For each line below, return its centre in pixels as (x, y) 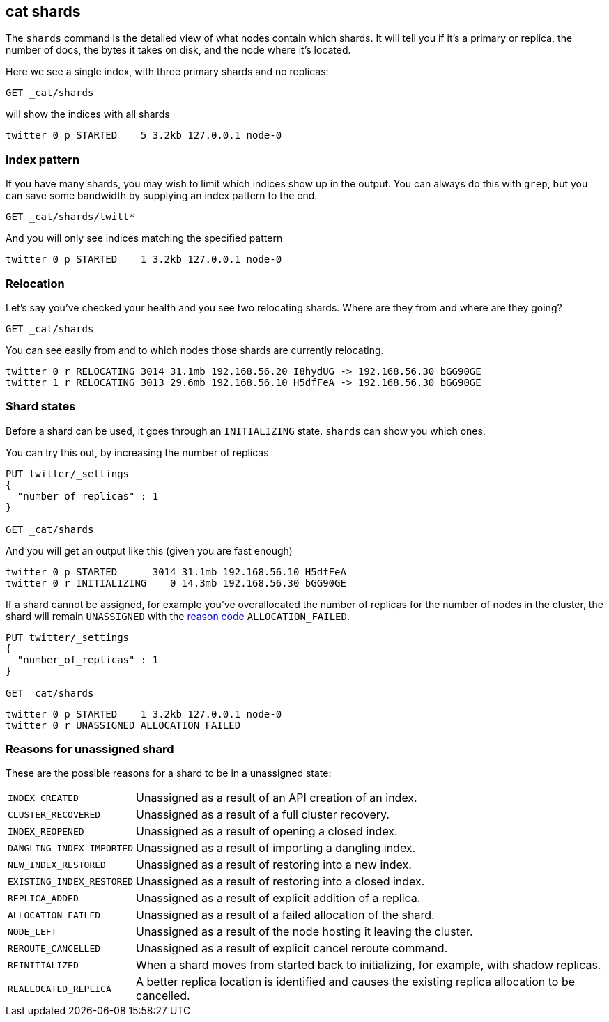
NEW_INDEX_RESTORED (57, 865)
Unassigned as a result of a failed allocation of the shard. (285, 915)
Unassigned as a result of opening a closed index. (267, 831)
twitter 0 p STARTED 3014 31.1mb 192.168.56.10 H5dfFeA (176, 572)
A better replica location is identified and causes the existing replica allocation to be (356, 982)
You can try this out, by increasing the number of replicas (137, 452)
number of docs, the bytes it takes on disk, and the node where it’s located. (178, 50)
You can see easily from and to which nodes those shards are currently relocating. (195, 350)
